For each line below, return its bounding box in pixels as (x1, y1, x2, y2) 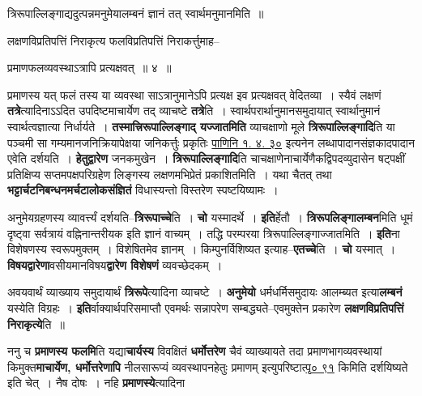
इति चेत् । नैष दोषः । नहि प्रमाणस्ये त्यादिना (7, 374, 185, 391)
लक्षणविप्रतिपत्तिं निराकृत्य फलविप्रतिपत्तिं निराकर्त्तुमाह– (7, 32, 220, 49)
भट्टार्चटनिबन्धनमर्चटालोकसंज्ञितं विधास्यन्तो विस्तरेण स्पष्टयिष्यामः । (7, 181, 279, 198)
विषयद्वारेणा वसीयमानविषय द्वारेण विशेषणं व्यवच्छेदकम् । (7, 256, 223, 273)
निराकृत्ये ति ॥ (7, 315, 65, 332)
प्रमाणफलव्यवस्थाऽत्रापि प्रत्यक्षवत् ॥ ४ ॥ (7, 59, 172, 76)
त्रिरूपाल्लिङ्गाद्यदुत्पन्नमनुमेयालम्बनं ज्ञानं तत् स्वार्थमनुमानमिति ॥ (7, 5, 264, 21)
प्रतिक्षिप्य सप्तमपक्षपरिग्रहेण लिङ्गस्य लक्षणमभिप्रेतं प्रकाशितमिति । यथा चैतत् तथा (7, 165, 332, 182)
